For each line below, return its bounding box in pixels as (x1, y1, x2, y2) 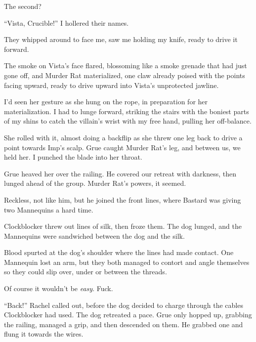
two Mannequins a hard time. (4, 204, 93, 214)
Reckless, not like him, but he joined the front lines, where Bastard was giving (4, 194, 241, 205)
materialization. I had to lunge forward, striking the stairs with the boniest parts (4, 106, 249, 116)
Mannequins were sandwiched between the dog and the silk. (4, 230, 185, 241)
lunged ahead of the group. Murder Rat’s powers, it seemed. (4, 178, 186, 188)
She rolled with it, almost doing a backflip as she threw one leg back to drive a (4, 132, 243, 142)
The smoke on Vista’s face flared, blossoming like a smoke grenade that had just (4, 60, 247, 71)
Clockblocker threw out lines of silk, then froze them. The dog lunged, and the (4, 221, 242, 231)
